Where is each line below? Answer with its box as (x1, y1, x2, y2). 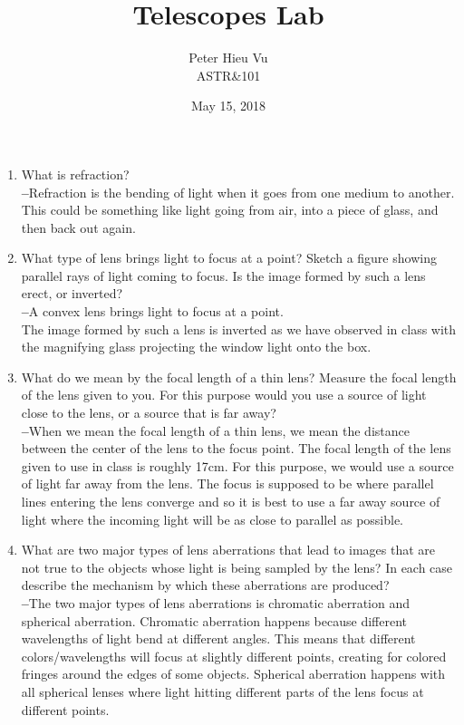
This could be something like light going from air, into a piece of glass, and (21, 200, 439, 219)
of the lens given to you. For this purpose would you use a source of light (21, 385, 427, 404)
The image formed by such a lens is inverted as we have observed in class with (21, 319, 457, 338)
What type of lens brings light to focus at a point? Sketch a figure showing (21, 248, 437, 267)
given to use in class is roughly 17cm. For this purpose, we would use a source (21, 456, 454, 475)
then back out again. (21, 217, 136, 237)
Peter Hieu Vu (188, 48, 268, 67)
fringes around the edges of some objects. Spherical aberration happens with (21, 664, 446, 683)
